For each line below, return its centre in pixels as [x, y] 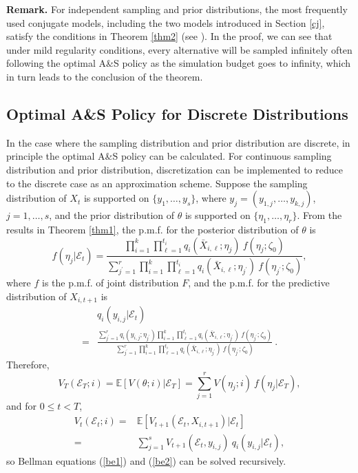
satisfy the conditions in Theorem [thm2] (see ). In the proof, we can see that [169, 36]
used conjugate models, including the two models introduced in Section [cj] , [166, 22]
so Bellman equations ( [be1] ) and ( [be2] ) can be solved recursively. [146, 460]
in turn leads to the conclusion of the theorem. [105, 76]
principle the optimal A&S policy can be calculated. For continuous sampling [169, 156]
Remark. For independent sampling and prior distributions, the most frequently [177, 9]
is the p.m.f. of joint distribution [110, 283]
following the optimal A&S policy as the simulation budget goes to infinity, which [178, 63]
